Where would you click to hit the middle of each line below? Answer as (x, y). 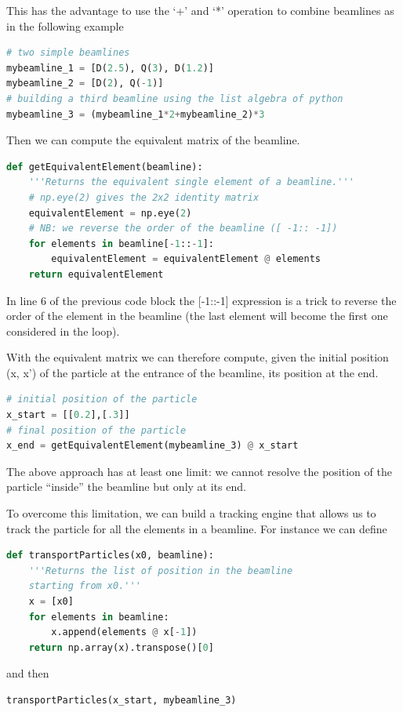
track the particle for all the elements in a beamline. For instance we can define (197, 528)
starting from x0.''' (85, 586)
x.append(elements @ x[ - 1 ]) (124, 632)
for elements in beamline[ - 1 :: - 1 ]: (121, 243)
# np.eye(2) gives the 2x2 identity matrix (144, 197)
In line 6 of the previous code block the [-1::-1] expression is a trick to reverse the (201, 300)
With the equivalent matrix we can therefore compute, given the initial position (198, 357)
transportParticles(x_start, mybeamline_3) (122, 700)
